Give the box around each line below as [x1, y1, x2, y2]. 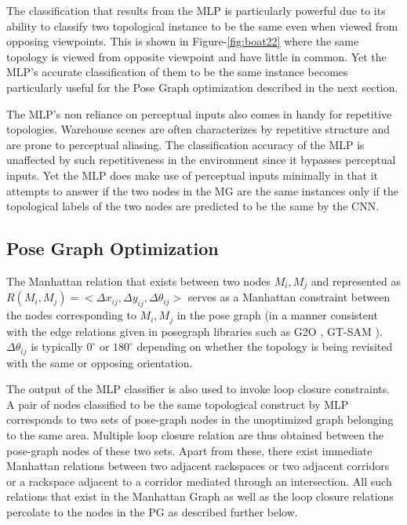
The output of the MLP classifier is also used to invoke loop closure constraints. [6, 381, 391, 397]
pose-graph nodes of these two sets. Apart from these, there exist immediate [6, 442, 372, 458]
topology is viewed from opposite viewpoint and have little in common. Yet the [6, 48, 387, 64]
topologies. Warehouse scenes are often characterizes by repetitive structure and [6, 121, 391, 137]
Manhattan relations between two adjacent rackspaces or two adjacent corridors [6, 458, 390, 474]
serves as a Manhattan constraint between [187, 289, 391, 305]
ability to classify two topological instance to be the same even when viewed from [6, 17, 398, 34]
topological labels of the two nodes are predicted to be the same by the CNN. [6, 198, 380, 214]
